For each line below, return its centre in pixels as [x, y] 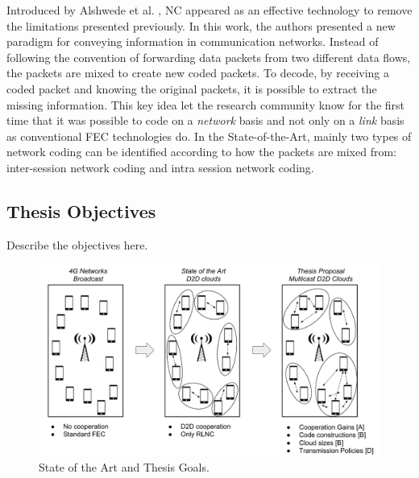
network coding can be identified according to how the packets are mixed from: [201, 152]
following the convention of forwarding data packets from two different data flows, [209, 57]
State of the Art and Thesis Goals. [124, 467]
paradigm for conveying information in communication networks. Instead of [193, 41]
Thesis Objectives [81, 210]
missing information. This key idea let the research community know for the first [206, 104]
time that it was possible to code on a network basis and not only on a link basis [205, 120]
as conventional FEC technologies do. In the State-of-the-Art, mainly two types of [209, 136]
